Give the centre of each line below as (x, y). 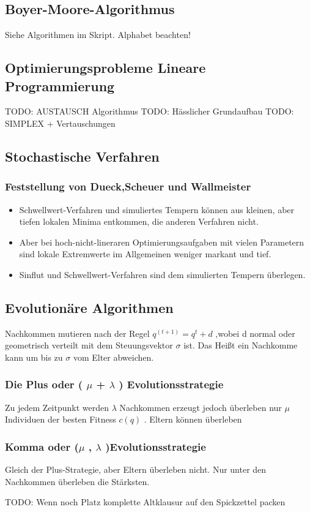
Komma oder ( (42, 446)
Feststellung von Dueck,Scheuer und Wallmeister (128, 186)
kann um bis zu (34, 357)
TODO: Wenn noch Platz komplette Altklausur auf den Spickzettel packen (145, 502)
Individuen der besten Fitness (61, 419)
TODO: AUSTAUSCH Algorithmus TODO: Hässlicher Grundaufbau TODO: (149, 111)
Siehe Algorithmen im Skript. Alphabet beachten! (98, 35)
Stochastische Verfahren (82, 156)
